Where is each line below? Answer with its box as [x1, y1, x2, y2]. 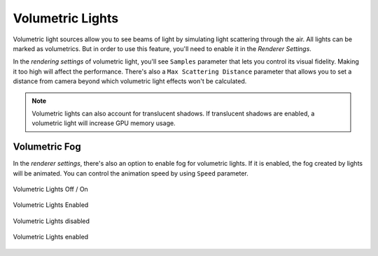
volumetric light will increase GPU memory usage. [31, 119, 176, 127]
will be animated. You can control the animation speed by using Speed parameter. [13, 169, 248, 178]
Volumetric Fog [13, 141, 81, 153]
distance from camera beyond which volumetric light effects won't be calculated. [13, 77, 247, 85]
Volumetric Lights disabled [13, 217, 90, 225]
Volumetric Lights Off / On [13, 185, 89, 193]
